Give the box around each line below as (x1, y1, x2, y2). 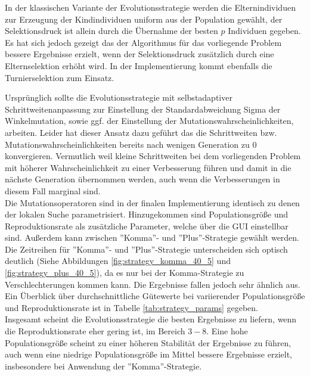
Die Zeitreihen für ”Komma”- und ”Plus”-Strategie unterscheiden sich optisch (5, 243, 288, 255)
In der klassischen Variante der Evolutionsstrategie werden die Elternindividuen (5, 1, 296, 13)
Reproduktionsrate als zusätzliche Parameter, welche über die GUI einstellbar (5, 219, 289, 232)
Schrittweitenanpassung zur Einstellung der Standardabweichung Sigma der (5, 102, 281, 115)
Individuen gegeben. (228, 24, 301, 37)
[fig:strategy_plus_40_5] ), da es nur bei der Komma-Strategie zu (5, 266, 244, 279)
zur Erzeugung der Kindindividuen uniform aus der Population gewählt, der (5, 13, 283, 25)
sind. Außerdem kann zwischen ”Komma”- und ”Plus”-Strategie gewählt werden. (5, 231, 300, 244)
